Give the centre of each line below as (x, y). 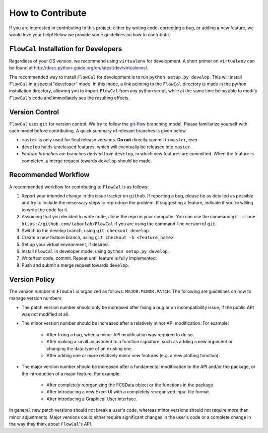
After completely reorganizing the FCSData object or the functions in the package (130, 385)
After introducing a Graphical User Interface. (92, 399)
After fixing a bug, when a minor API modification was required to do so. (120, 334)
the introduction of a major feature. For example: (71, 373)
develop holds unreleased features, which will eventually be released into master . (107, 147)
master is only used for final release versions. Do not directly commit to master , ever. (110, 140)
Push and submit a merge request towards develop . (75, 265)
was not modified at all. (45, 314)
